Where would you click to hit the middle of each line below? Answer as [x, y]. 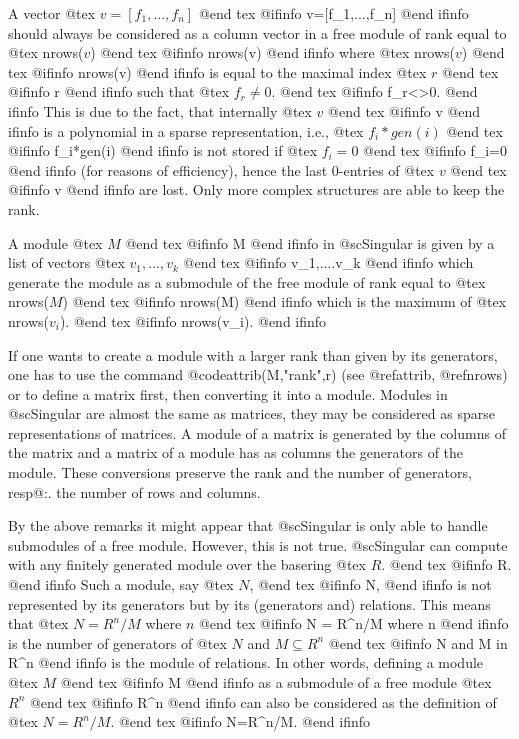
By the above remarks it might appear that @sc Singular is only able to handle [248, 525]
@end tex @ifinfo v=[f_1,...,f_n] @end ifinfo [333, 13]
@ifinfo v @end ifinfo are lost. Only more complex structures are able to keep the [256, 189]
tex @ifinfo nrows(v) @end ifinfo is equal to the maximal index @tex [217, 71]
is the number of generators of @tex [117, 642]
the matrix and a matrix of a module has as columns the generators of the [236, 452]
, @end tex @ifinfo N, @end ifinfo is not [370, 584]
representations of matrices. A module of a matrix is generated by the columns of [257, 432]
